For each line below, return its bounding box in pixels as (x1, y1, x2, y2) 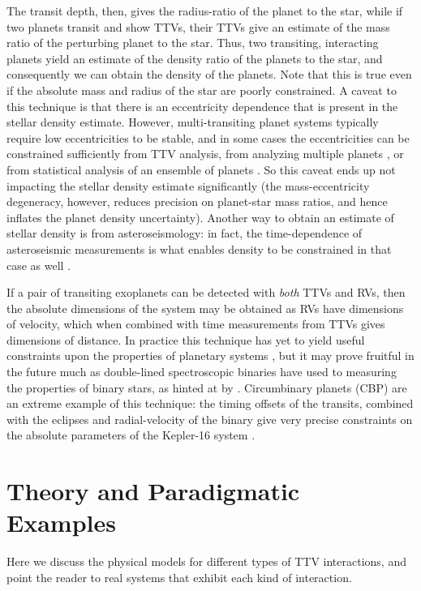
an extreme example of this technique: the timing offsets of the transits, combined (6, 395, 414, 412)
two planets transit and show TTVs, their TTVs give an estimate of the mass (6, 18, 390, 35)
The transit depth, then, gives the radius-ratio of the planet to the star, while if (6, 2, 403, 19)
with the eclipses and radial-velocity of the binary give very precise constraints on (6, 410, 413, 427)
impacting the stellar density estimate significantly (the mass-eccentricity (6, 177, 370, 194)
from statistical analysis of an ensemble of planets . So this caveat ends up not (6, 161, 396, 178)
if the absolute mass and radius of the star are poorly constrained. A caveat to (6, 81, 397, 98)
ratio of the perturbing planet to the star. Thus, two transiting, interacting (6, 34, 379, 51)
